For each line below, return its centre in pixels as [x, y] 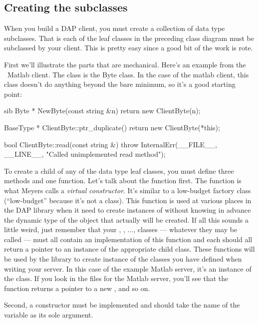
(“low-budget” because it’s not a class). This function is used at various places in [128, 200]
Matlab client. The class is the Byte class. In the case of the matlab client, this [128, 74]
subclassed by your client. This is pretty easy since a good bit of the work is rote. [129, 48]
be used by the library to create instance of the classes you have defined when [123, 259]
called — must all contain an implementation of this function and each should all [128, 239]
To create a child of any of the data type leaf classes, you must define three [119, 170]
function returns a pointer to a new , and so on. [77, 288]
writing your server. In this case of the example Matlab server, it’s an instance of [128, 268]
